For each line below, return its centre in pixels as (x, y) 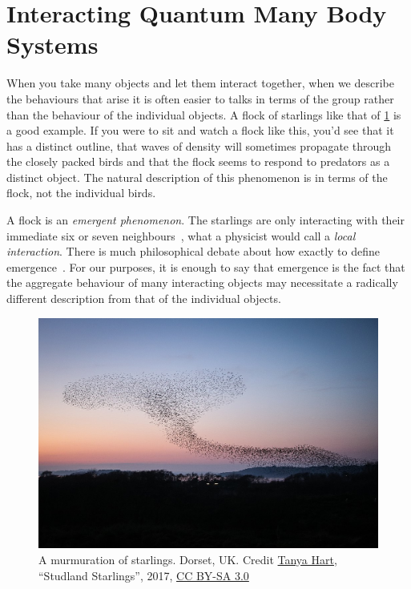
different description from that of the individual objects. (144, 299)
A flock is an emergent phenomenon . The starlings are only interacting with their (206, 220)
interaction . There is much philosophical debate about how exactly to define (193, 251)
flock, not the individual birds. (81, 193)
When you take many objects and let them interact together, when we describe (201, 83)
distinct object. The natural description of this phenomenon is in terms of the (197, 177)
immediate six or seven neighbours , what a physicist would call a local (181, 235)
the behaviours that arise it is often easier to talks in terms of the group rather (200, 98)
